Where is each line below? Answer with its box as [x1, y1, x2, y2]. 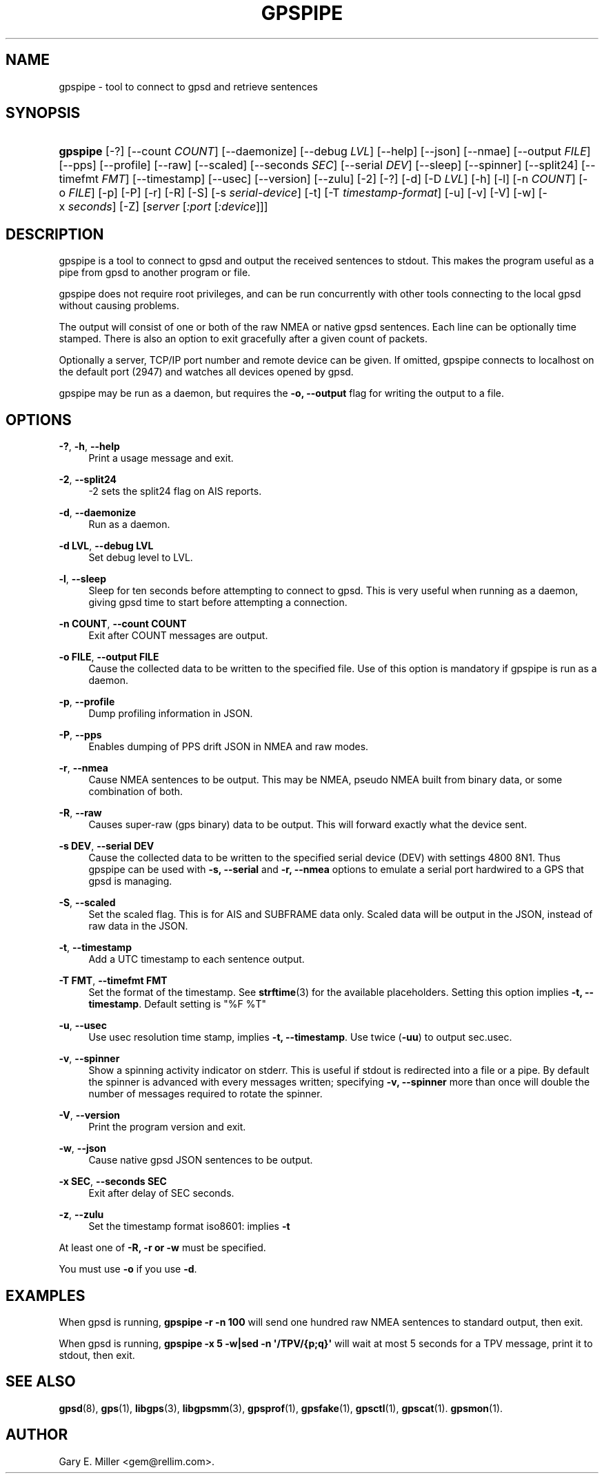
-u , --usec [59, 1019, 107, 1032]
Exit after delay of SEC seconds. [88, 1187, 234, 1199]
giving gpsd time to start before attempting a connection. [88, 596, 348, 609]
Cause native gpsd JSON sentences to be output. [88, 1154, 313, 1166]
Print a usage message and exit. [88, 452, 234, 464]
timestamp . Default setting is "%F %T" [88, 998, 267, 1010]
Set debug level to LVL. [88, 551, 193, 564]
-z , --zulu [59, 1208, 104, 1221]
